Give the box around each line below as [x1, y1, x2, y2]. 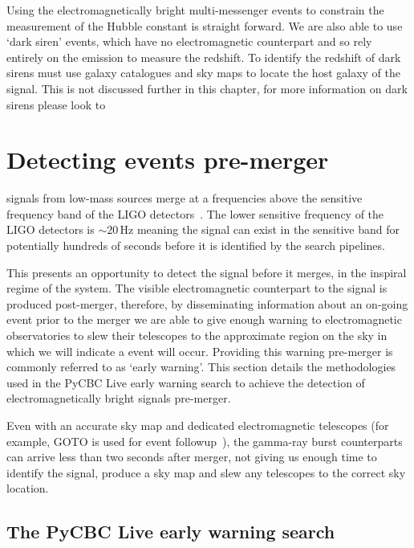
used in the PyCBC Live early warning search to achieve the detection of [6, 374, 365, 391]
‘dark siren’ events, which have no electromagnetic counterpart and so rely [6, 33, 372, 50]
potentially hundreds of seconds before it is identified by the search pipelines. [6, 237, 385, 254]
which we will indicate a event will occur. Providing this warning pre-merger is [6, 342, 393, 359]
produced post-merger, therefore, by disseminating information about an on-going [6, 295, 408, 312]
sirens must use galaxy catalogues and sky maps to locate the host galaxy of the [6, 64, 400, 81]
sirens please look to [6, 96, 106, 112]
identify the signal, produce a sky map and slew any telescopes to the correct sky [6, 464, 406, 481]
